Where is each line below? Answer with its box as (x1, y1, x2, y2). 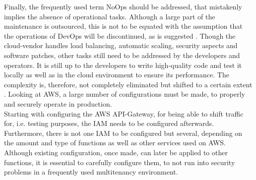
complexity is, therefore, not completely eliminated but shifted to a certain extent (4, 79, 253, 89)
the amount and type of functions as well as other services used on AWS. (4, 137, 226, 148)
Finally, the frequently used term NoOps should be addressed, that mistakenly (4, 1, 242, 11)
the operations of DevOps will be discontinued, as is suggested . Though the (4, 30, 236, 41)
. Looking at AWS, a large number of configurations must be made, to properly (4, 89, 245, 99)
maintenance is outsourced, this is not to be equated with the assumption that (4, 21, 243, 31)
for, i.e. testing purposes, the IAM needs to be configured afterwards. (4, 118, 214, 128)
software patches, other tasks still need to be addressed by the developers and (4, 50, 240, 60)
